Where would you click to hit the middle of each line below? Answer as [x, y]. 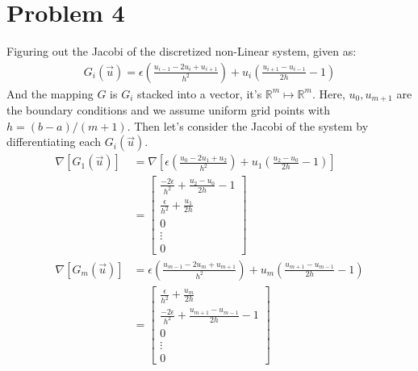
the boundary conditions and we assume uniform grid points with [169, 110]
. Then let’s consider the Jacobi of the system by [248, 125]
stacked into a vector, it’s [200, 93]
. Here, [328, 93]
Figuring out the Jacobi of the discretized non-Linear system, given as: [182, 51]
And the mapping [50, 93]
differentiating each [54, 142]
